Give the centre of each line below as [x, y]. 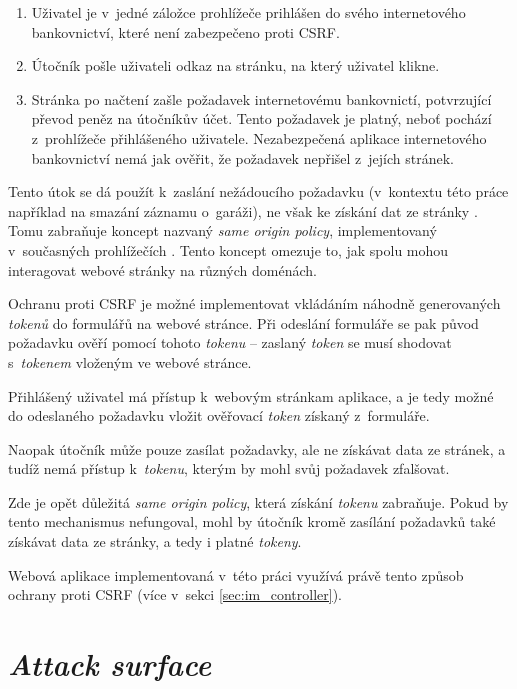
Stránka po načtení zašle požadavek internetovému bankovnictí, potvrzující [261, 98]
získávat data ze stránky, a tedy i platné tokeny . [155, 541]
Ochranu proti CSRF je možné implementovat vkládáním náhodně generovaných [254, 303]
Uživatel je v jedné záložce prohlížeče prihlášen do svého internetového [248, 12]
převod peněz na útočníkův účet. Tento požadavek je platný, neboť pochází [261, 118]
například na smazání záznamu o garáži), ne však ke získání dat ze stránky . [243, 210]
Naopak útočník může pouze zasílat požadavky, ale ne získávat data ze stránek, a [257, 448]
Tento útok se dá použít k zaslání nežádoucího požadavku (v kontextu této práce [258, 191]
